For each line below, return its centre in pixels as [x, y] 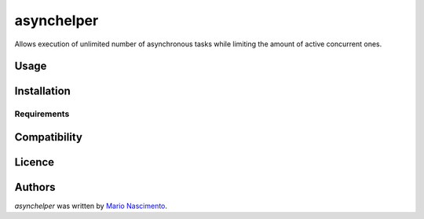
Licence [35, 162]
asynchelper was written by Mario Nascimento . [91, 206]
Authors [35, 187]
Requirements [42, 114]
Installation [42, 91]
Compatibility [48, 137]
